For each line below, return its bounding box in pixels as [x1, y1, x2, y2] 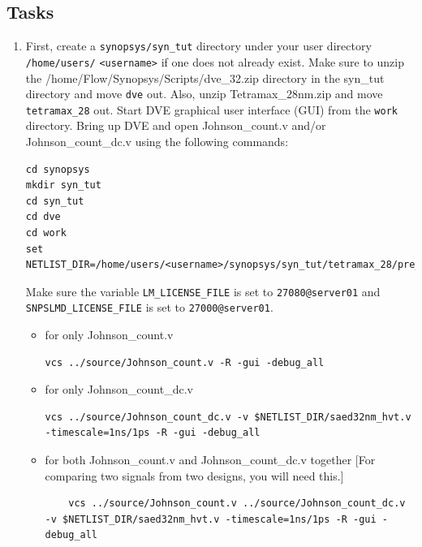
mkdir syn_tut [25, 179, 101, 192]
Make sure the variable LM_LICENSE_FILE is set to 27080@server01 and [25, 282, 381, 299]
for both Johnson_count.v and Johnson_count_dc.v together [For [45, 451, 376, 468]
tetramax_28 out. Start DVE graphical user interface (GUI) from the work [25, 101, 398, 118]
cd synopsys [25, 163, 90, 175]
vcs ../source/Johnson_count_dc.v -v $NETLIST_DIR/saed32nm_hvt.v [45, 411, 411, 423]
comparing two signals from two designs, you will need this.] [45, 467, 344, 484]
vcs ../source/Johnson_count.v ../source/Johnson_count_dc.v [68, 497, 406, 510]
